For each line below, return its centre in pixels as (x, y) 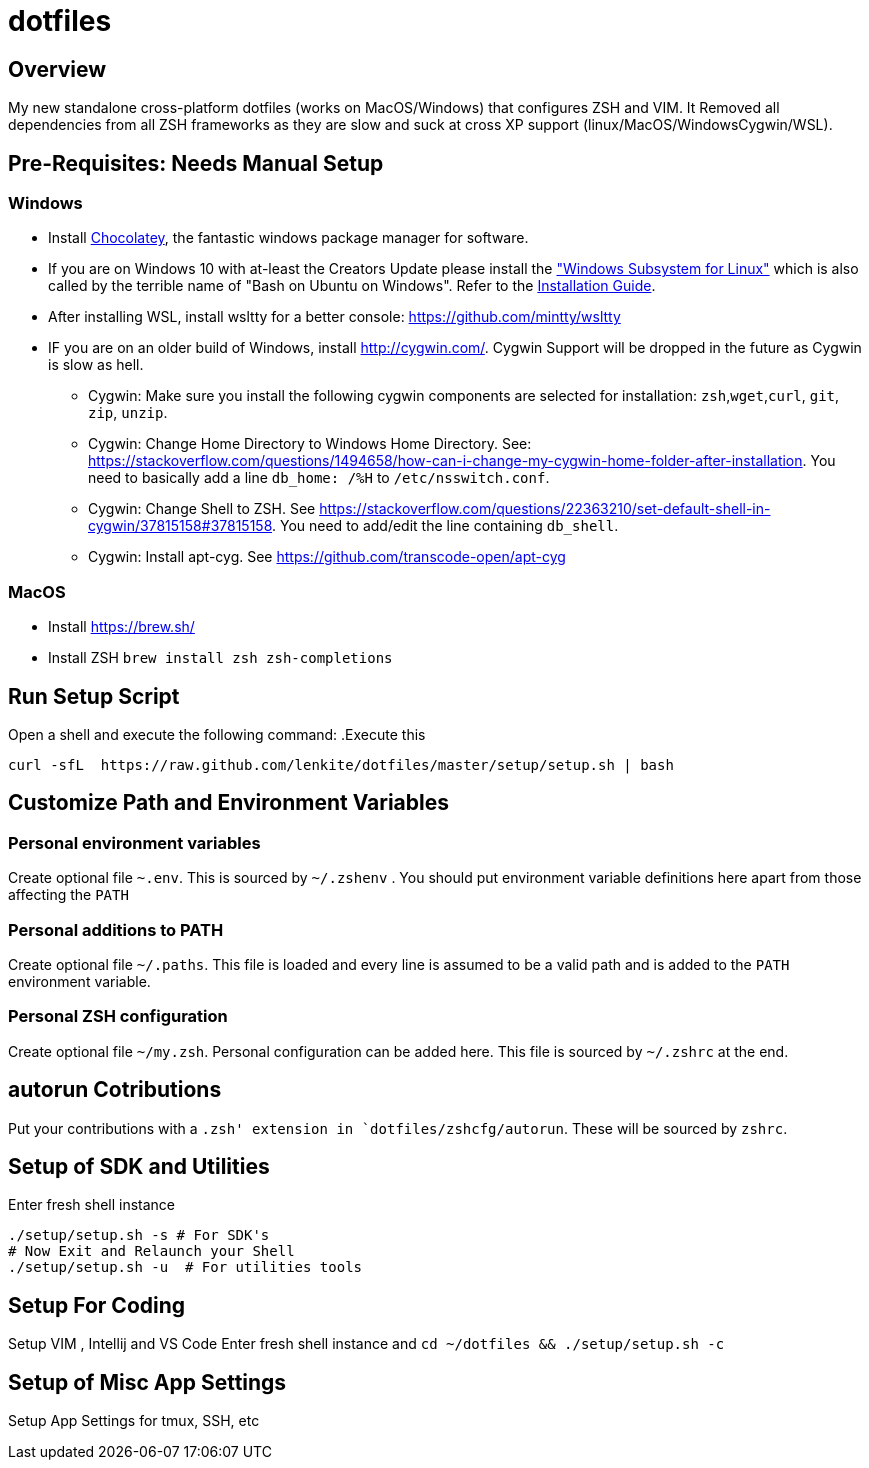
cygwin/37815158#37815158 (180, 526)
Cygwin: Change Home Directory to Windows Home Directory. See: (310, 444)
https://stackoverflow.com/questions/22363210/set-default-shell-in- (545, 509)
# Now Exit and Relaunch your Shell (151, 1251)
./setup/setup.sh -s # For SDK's (139, 1235)
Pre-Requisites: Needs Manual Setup (196, 163)
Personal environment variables (134, 842)
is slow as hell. (96, 365)
